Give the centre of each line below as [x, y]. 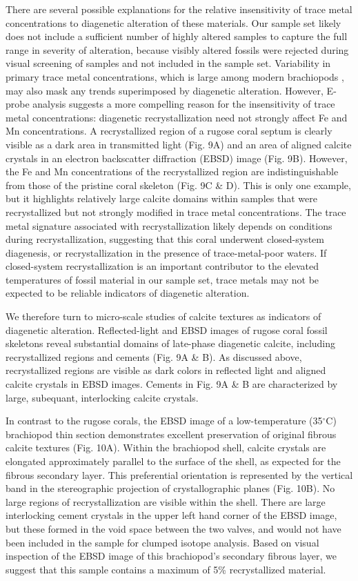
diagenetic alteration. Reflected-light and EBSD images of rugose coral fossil [167, 329]
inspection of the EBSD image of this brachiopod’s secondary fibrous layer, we [171, 556]
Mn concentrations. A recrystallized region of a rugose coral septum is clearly [169, 131]
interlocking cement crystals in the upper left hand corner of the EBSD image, [171, 515]
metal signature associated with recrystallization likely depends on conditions [169, 225]
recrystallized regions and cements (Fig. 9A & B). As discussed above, [154, 356]
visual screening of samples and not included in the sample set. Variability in [168, 63]
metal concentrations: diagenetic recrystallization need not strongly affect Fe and [177, 117]
